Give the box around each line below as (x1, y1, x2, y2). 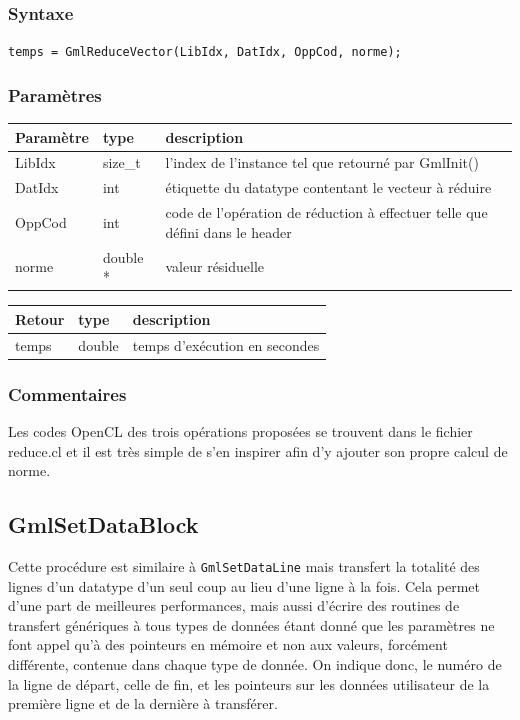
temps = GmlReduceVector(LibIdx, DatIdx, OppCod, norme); (8, 45, 402, 60)
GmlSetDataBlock (8, 509, 199, 540)
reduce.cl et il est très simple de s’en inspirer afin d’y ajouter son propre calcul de (8, 440, 508, 461)
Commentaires (8, 381, 127, 406)
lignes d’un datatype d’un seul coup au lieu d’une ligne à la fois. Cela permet (8, 575, 481, 596)
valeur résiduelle (165, 256, 265, 277)
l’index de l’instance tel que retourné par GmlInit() (165, 152, 479, 173)
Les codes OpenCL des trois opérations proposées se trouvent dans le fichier (8, 420, 473, 441)
